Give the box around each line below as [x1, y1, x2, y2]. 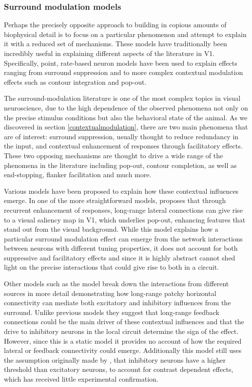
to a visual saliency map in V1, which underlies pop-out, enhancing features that [4, 214, 246, 224]
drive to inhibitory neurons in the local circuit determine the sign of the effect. [4, 326, 239, 336]
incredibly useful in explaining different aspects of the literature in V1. [4, 48, 215, 58]
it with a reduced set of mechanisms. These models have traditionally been [4, 38, 227, 49]
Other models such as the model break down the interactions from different [4, 278, 229, 289]
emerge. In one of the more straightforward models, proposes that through [4, 195, 226, 205]
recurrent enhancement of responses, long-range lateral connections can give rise [4, 204, 243, 215]
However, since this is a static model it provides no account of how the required [4, 335, 242, 346]
